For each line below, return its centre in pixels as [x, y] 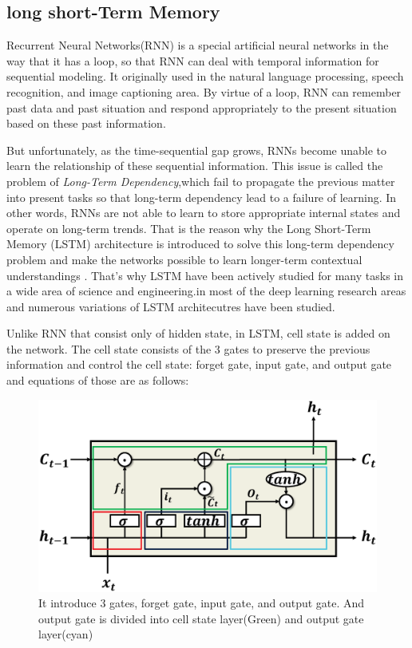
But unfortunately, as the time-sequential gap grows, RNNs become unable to [196, 150]
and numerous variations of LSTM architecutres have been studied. [171, 306]
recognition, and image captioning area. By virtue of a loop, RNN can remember [204, 91]
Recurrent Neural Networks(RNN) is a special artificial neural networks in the [198, 45]
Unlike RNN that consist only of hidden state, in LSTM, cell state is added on [198, 333]
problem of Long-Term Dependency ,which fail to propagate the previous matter [201, 181]
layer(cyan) [66, 634]
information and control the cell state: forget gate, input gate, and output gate [199, 364]
